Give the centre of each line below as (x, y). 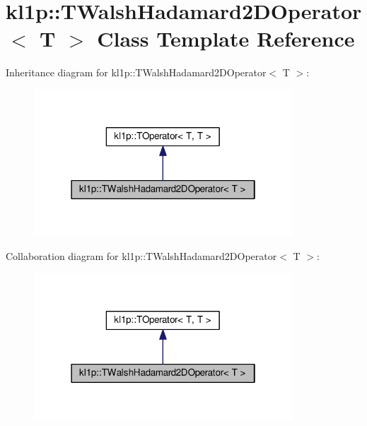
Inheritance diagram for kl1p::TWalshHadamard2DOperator (136, 72)
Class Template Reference (226, 39)
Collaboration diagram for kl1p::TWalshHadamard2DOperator (141, 256)
